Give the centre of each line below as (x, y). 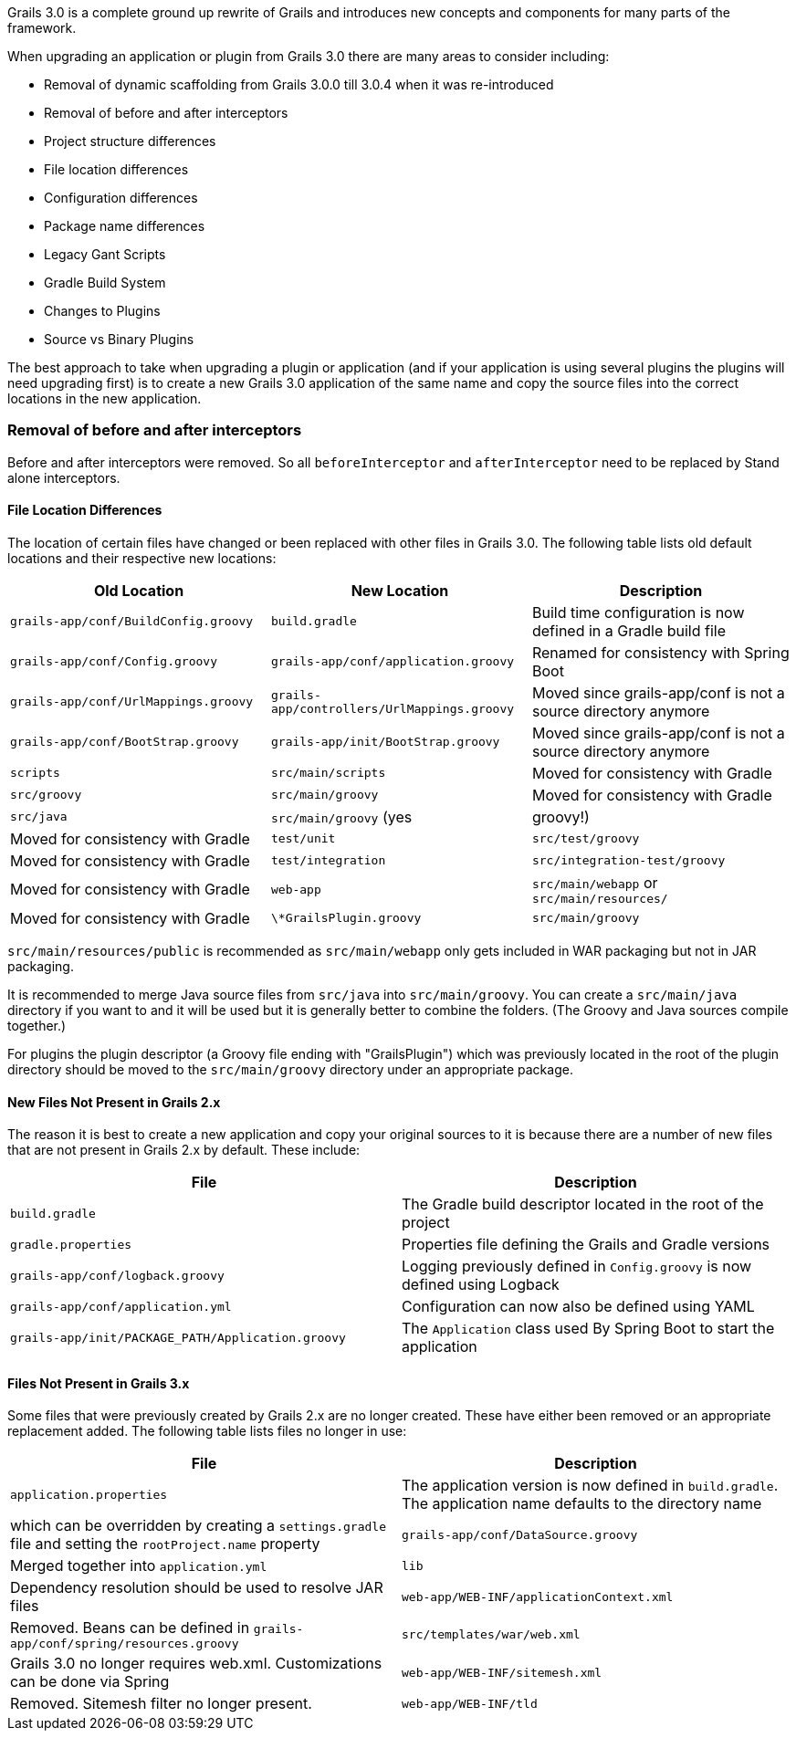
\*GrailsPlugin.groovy (346, 918)
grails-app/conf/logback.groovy (117, 1275)
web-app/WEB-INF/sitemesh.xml (502, 1672)
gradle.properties (71, 1244)
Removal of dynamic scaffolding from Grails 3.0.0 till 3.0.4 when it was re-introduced (299, 84)
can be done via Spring (90, 1682)
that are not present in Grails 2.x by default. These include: (184, 1150)
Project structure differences (130, 141)
